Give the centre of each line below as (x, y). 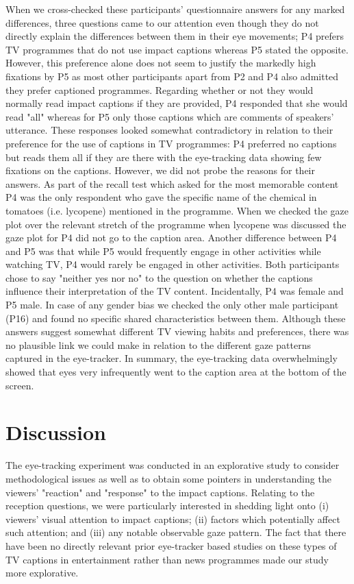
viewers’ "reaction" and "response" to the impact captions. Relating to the (160, 492)
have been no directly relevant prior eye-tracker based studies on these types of (171, 545)
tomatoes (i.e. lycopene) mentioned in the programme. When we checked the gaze (177, 210)
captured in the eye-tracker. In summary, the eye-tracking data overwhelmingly (172, 358)
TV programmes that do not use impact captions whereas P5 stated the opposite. (177, 49)
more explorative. (42, 573)
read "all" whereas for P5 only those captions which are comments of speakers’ (170, 116)
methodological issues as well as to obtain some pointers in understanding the (168, 478)
